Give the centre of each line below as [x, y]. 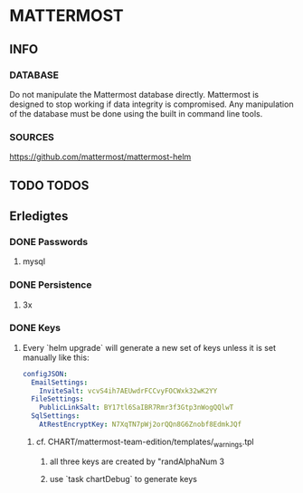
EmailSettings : [60, 382]
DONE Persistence [51, 285]
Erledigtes [39, 216]
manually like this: [56, 357]
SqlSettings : [56, 416]
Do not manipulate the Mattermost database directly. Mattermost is [134, 94]
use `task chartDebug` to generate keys [123, 479]
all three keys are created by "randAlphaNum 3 [137, 461]
